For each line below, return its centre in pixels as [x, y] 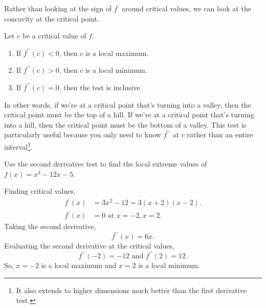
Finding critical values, [40, 191]
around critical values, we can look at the [186, 8]
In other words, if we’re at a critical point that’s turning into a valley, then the [128, 104]
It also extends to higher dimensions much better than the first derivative [131, 290]
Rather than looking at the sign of [58, 8]
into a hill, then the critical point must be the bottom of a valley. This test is [125, 124]
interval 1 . [18, 146]
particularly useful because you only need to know [83, 135]
